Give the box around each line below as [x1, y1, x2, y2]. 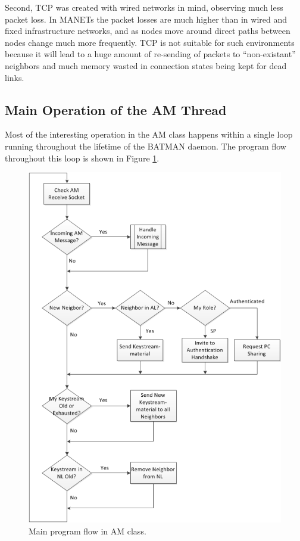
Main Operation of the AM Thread [5, 100, 227, 119]
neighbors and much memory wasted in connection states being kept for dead [5, 59, 287, 71]
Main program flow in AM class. [29, 524, 146, 537]
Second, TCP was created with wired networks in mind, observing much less [5, 1, 283, 13]
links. [5, 71, 24, 83]
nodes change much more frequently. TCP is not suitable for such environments [5, 36, 295, 48]
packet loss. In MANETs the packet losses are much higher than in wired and [5, 13, 287, 25]
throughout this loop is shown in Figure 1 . [5, 151, 160, 164]
